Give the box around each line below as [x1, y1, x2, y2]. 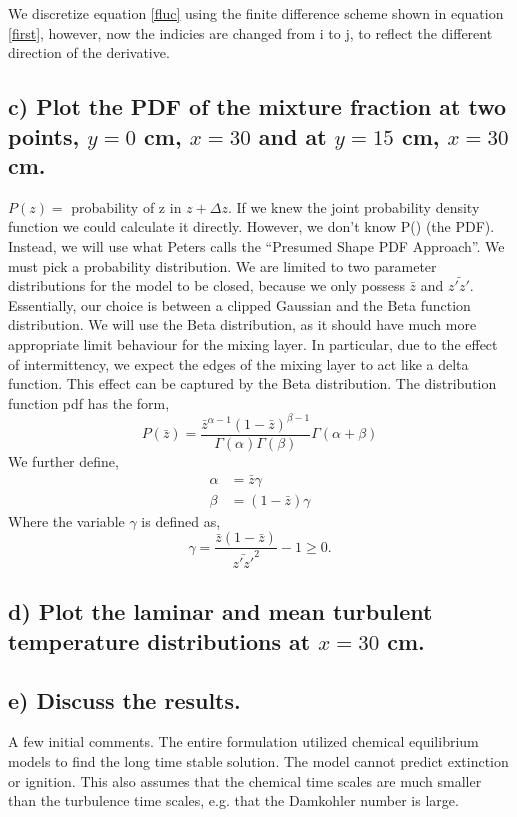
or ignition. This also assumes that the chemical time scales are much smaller [8, 770, 482, 791]
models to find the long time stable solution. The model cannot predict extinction [8, 750, 509, 771]
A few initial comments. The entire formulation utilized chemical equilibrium [8, 731, 479, 752]
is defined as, [141, 510, 221, 531]
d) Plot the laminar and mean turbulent [8, 596, 433, 627]
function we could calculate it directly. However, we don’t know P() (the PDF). [8, 216, 495, 237]
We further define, [8, 450, 119, 471]
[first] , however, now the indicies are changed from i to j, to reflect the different [8, 22, 493, 43]
